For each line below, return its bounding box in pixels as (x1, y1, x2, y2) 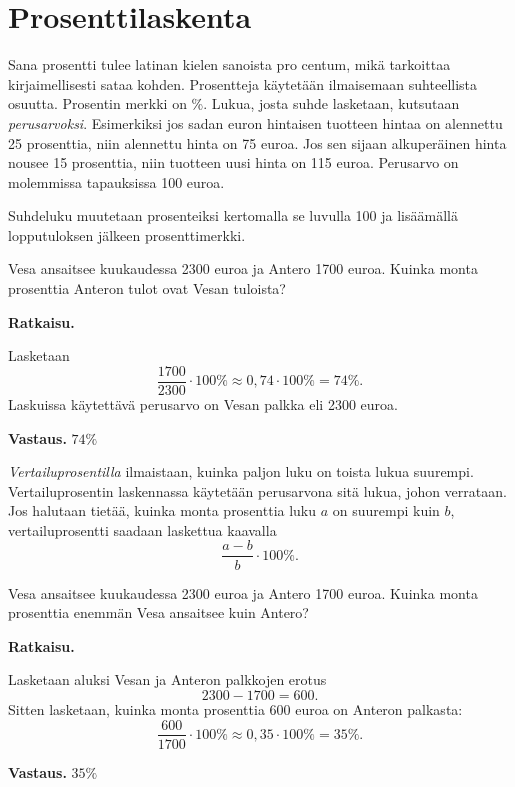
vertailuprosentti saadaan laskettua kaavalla (8, 519, 277, 540)
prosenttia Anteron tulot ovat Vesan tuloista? (8, 278, 286, 299)
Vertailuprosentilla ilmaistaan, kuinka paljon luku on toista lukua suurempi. (8, 461, 474, 482)
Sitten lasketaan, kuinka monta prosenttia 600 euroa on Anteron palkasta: (8, 698, 463, 719)
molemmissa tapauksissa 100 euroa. (8, 171, 225, 192)
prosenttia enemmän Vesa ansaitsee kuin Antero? (8, 602, 309, 623)
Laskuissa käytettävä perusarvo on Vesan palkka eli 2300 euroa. (8, 393, 398, 414)
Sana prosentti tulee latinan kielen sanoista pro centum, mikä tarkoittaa (8, 54, 451, 75)
